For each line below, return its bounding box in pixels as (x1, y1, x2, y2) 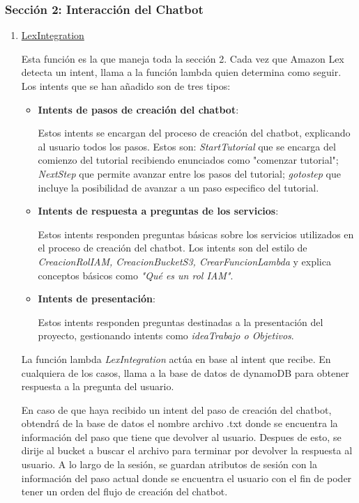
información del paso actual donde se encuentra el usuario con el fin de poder (21, 470, 352, 485)
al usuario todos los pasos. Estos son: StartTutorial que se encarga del (38, 139, 336, 153)
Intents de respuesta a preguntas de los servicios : (38, 203, 279, 218)
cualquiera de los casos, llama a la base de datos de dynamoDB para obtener (21, 365, 349, 380)
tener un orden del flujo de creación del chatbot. (21, 484, 228, 499)
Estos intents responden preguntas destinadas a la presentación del (38, 314, 323, 329)
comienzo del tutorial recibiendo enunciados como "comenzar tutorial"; (38, 153, 339, 167)
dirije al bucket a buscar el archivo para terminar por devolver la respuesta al (21, 443, 353, 458)
